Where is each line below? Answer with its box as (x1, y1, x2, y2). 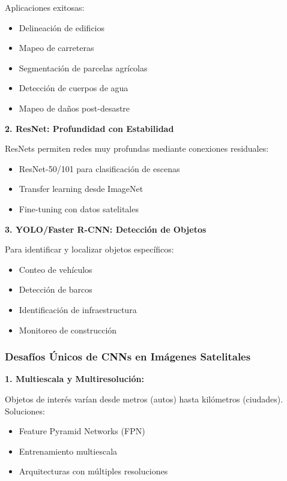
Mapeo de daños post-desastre (19, 101, 130, 114)
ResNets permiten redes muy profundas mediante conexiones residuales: (5, 142, 269, 155)
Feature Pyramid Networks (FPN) (19, 425, 145, 437)
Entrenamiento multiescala (19, 444, 118, 457)
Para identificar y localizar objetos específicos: (5, 243, 174, 255)
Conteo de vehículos (19, 263, 92, 275)
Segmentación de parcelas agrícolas (19, 61, 148, 74)
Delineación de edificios (19, 21, 105, 34)
